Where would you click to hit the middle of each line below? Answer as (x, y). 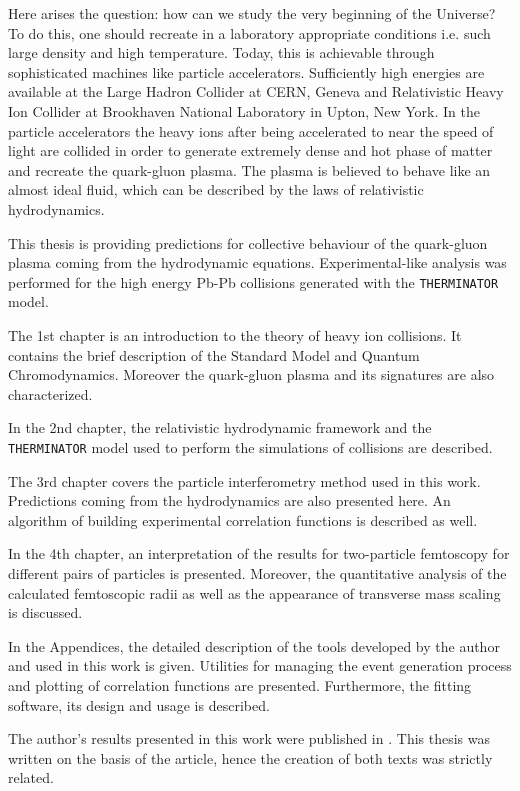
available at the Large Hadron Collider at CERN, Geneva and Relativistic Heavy (256, 91)
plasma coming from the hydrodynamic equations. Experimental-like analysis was (257, 262)
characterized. (50, 393)
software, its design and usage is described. (139, 704)
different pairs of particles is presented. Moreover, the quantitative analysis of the (257, 572)
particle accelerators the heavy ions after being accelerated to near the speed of (251, 130)
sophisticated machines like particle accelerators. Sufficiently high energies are (246, 71)
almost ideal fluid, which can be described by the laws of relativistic (216, 189)
